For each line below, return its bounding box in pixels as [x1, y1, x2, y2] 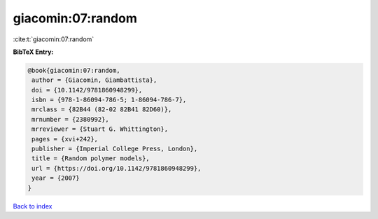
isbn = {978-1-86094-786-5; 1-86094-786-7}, [31, 96, 187, 104]
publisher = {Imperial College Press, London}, [31, 145, 198, 153]
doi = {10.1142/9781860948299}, [31, 86, 143, 94]
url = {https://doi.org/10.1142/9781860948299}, [31, 164, 202, 172]
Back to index [13, 202, 52, 210]
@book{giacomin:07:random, [27, 66, 120, 74]
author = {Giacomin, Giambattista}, [31, 76, 157, 84]
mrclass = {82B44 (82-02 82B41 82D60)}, [31, 106, 172, 113]
